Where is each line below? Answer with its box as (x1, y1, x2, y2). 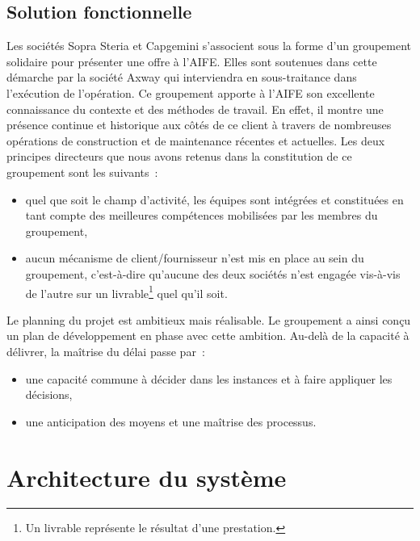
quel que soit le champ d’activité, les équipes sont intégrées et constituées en (25, 191, 404, 208)
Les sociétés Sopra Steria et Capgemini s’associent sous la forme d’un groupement (6, 37, 412, 54)
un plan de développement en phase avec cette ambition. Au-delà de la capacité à (6, 327, 409, 344)
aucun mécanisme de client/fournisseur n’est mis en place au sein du (25, 250, 364, 266)
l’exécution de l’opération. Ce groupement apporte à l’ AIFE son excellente (6, 84, 375, 101)
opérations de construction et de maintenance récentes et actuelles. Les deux (6, 132, 385, 149)
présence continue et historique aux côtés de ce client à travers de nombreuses (6, 116, 392, 133)
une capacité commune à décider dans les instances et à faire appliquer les (25, 370, 393, 387)
